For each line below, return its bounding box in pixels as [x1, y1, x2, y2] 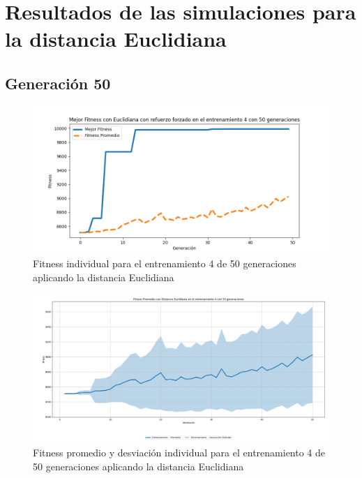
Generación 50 [5, 72, 111, 94]
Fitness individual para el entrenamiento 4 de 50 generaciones [33, 256, 296, 271]
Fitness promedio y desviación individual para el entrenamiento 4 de [33, 445, 326, 460]
